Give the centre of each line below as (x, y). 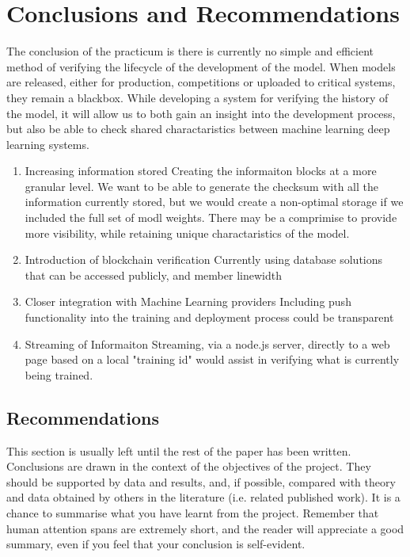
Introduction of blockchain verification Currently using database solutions (204, 259)
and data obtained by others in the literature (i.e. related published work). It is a (203, 497)
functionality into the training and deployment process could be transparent (209, 317)
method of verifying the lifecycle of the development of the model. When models (201, 66)
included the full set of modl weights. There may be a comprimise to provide (211, 217)
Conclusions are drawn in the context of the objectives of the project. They (189, 466)
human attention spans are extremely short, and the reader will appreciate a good (205, 528)
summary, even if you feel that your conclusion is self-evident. (156, 544)
